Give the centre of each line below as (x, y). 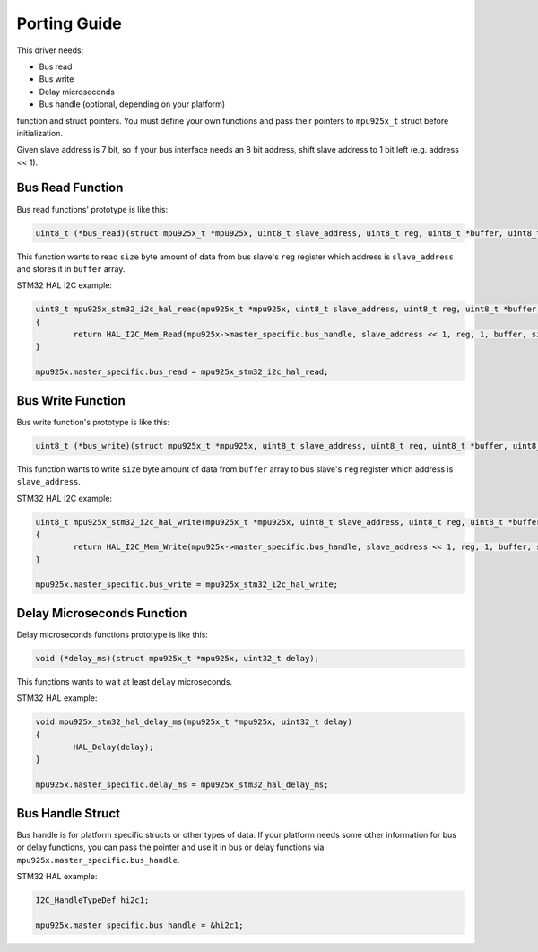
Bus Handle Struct (69, 813)
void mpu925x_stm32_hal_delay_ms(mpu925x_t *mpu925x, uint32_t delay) (194, 722)
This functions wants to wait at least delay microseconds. (125, 681)
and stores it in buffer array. (71, 268)
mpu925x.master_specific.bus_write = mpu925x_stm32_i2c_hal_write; (187, 585)
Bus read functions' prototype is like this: (92, 209)
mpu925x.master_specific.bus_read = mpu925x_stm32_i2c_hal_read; (182, 372)
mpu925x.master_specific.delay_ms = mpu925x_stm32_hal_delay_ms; (182, 785)
